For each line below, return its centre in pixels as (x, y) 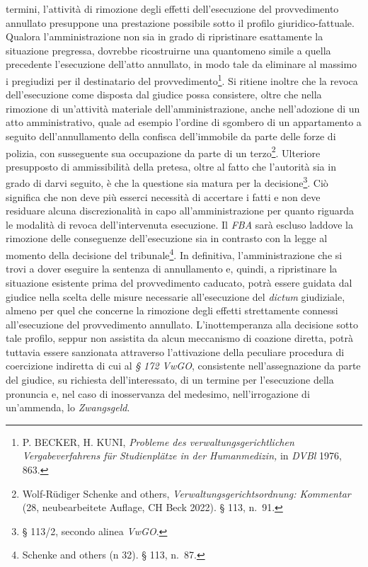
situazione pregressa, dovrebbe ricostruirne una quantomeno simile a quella (168, 50)
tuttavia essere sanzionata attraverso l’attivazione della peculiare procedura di (175, 351)
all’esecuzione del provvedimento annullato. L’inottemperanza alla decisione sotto (182, 324)
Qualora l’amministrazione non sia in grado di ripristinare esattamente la (165, 36)
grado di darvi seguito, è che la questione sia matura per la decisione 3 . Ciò (167, 182)
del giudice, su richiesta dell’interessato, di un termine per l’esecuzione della (170, 380)
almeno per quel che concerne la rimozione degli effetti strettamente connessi (172, 310)
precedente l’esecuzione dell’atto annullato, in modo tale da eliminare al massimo (182, 64)
